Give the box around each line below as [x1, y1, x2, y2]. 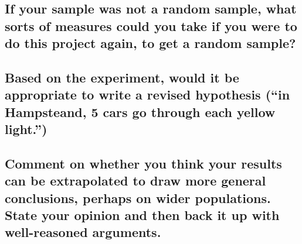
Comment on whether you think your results [5, 154, 282, 172]
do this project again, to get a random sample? [5, 34, 296, 52]
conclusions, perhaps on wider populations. [5, 188, 271, 207]
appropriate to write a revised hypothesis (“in [5, 85, 290, 104]
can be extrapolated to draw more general [5, 171, 266, 190]
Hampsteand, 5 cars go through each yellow [5, 102, 276, 121]
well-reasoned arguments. [5, 223, 161, 241]
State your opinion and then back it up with [5, 206, 280, 224]
